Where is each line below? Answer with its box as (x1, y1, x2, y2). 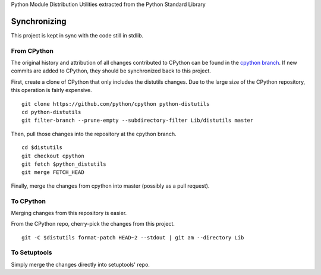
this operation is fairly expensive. (11, 87, 92, 94)
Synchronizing (11, 16, 67, 26)
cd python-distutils (21, 109, 81, 115)
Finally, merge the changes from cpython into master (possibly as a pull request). (11, 182, 210, 189)
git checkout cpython (21, 152, 84, 159)
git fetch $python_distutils (21, 160, 106, 167)
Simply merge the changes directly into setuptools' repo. (11, 261, 150, 268)
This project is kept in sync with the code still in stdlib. (11, 31, 144, 39)
